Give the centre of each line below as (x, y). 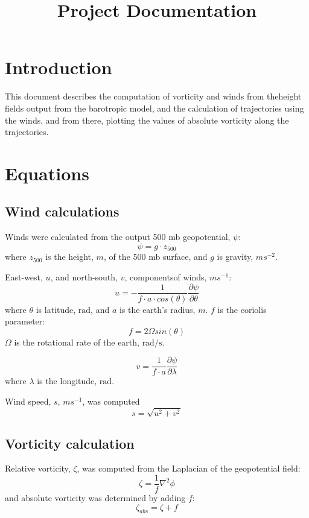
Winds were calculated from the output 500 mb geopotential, (118, 237)
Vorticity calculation (70, 443)
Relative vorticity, (38, 468)
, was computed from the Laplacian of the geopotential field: (189, 468)
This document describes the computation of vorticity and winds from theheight (153, 96)
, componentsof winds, (166, 276)
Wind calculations (62, 211)
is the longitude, (67, 381)
